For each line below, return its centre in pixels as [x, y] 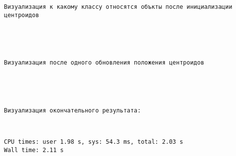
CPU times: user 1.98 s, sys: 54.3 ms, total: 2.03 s [94, 142]
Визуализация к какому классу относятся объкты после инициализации [118, 7]
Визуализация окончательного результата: [73, 110]
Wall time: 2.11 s [34, 150]
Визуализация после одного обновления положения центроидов [104, 63]
